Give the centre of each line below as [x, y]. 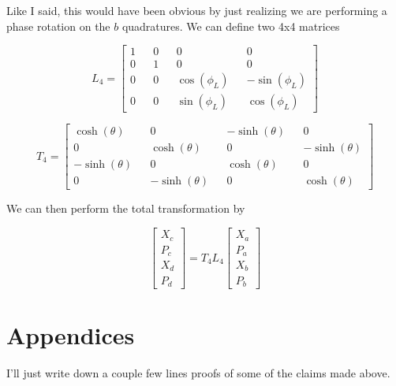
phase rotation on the [58, 26]
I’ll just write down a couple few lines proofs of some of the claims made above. [198, 373]
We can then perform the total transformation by [126, 208]
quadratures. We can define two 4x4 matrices [231, 26]
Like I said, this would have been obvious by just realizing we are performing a [197, 10]
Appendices [71, 335]
